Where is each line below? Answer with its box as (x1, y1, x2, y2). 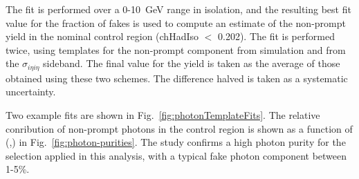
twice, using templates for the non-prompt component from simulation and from (6, 42, 346, 57)
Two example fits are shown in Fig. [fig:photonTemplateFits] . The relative (6, 108, 320, 122)
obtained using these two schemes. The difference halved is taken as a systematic (6, 70, 348, 85)
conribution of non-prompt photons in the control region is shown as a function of (6, 121, 353, 135)
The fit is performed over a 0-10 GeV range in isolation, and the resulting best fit (6, 2, 351, 16)
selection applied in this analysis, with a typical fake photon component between (6, 148, 347, 162)
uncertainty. (6, 84, 56, 99)
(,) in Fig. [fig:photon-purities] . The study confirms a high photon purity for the (6, 135, 346, 149)
